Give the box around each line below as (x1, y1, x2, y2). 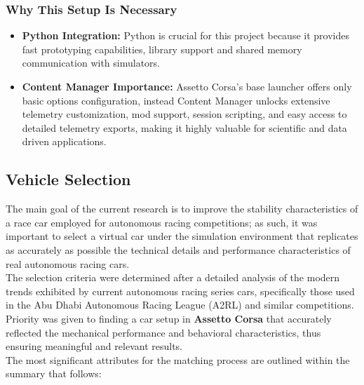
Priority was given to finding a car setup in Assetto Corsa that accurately (6, 311, 332, 325)
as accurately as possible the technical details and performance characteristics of (6, 242, 351, 257)
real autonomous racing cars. (6, 256, 130, 271)
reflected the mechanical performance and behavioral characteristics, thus (6, 325, 321, 339)
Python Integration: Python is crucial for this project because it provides (22, 28, 349, 43)
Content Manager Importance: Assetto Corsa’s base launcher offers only (22, 79, 352, 93)
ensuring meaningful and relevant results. (6, 339, 182, 353)
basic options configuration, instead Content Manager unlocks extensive (22, 93, 330, 107)
